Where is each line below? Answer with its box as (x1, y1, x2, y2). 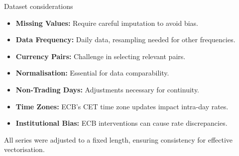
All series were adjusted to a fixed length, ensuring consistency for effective (4, 134, 233, 145)
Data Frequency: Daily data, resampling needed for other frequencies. (15, 34, 236, 45)
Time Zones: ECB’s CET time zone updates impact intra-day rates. (15, 101, 229, 111)
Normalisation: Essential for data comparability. (15, 68, 169, 78)
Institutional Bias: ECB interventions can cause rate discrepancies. (15, 118, 228, 128)
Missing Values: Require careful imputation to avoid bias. (15, 17, 199, 28)
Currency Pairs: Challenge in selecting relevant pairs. (15, 51, 186, 61)
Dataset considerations (4, 1, 73, 11)
